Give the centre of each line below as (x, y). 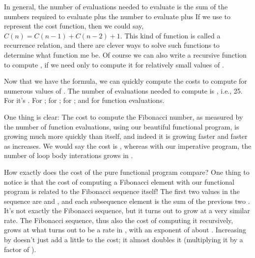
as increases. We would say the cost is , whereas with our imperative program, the (128, 145)
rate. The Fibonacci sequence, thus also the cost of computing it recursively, (119, 220)
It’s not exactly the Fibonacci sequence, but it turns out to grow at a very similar (127, 210)
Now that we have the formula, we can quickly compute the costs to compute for (126, 81)
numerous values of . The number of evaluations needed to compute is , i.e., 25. (123, 90)
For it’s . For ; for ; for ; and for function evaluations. (84, 100)
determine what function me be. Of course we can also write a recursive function (125, 54)
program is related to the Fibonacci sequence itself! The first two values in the (122, 191)
